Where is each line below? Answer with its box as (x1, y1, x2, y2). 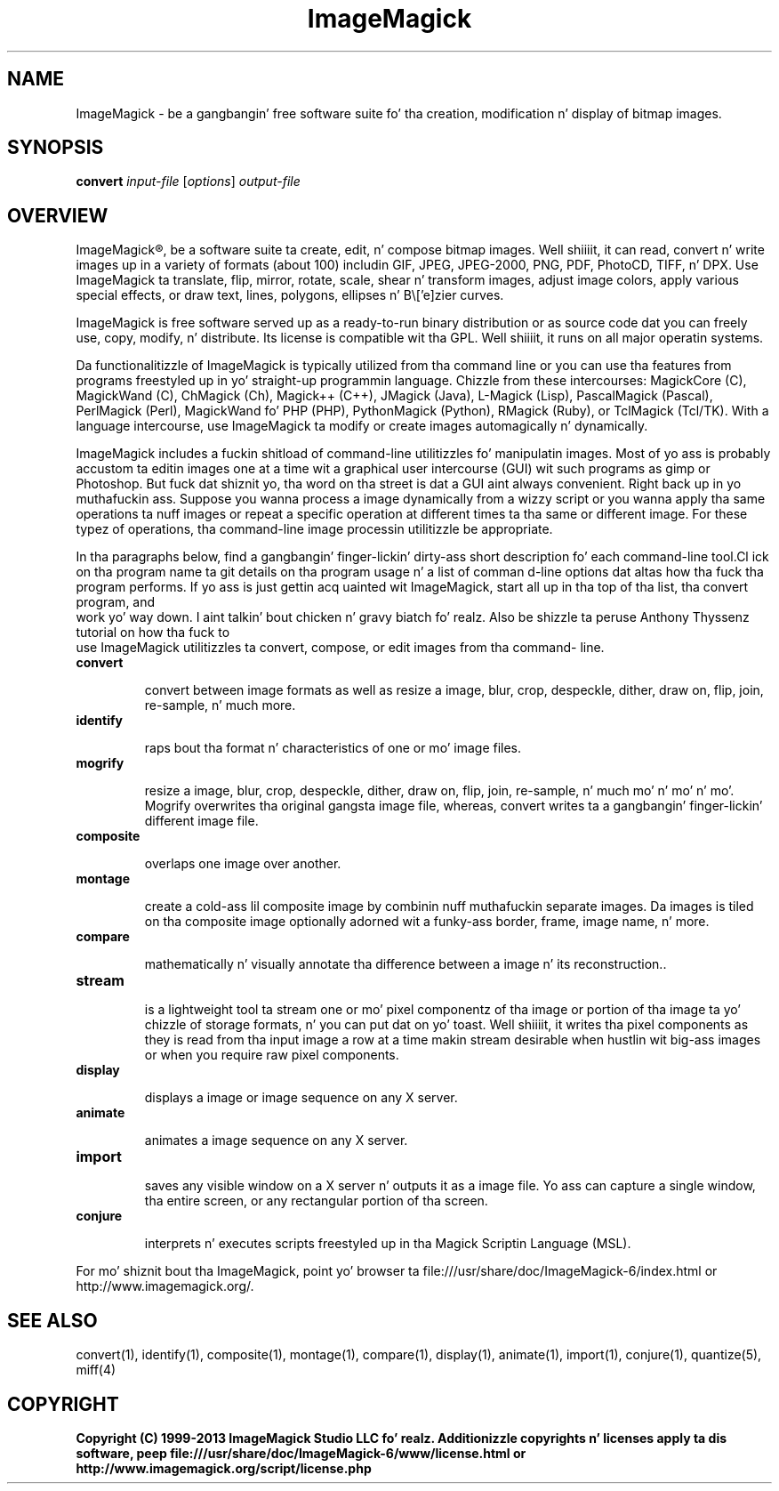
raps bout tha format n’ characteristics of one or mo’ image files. (144, 740, 522, 756)
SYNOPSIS (7, 136, 104, 159)
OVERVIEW (7, 204, 108, 227)
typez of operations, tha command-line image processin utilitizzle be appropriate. (76, 521, 553, 537)
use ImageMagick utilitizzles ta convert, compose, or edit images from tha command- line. (76, 640, 605, 656)
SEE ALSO (7, 1309, 98, 1332)
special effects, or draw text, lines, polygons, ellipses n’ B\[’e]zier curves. (76, 287, 504, 303)
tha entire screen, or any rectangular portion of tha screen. (144, 1193, 488, 1209)
